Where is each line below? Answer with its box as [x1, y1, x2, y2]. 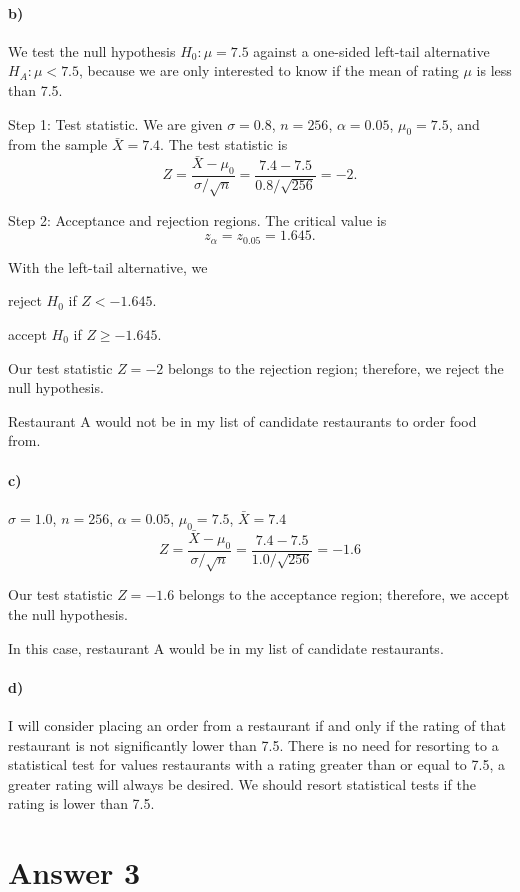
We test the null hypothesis [8, 40, 176, 61]
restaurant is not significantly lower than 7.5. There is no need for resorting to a [8, 734, 499, 755]
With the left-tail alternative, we [8, 256, 208, 277]
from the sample [8, 134, 108, 155]
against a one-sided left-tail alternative [253, 40, 490, 61]
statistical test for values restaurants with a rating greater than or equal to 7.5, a [8, 754, 505, 775]
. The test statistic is [160, 134, 288, 155]
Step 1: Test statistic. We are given [8, 113, 223, 134]
